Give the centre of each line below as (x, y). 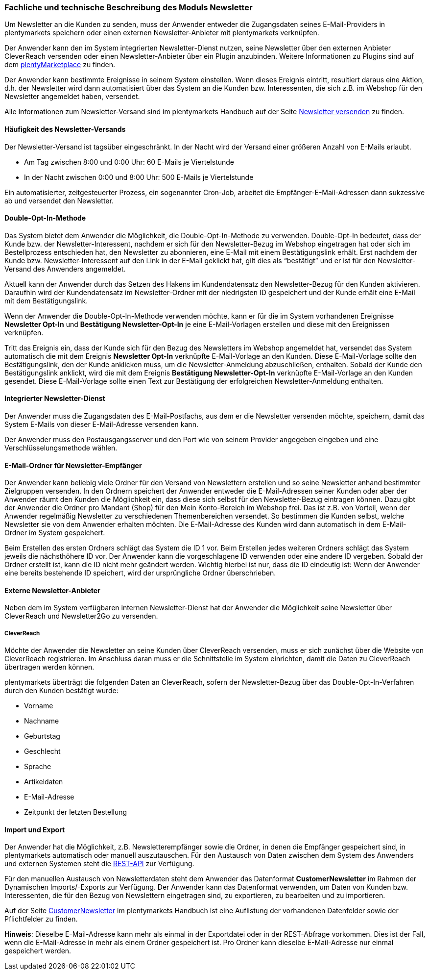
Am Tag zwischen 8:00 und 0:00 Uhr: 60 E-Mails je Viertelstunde (129, 162)
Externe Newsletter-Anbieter (52, 590)
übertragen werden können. (49, 667)
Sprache (38, 767)
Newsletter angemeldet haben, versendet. (72, 97)
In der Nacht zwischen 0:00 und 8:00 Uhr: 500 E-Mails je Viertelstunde (139, 177)
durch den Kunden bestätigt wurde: (61, 691)
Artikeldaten (44, 782)
